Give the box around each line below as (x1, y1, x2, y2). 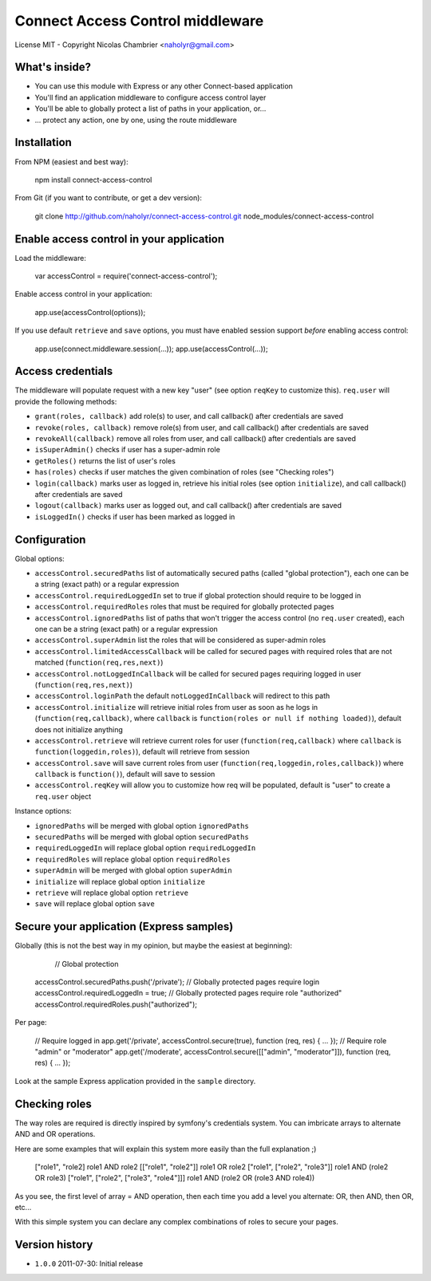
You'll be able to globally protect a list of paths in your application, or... (34, 104, 267, 113)
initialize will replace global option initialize (34, 877, 206, 886)
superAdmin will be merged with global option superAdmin (34, 865, 232, 875)
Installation (14, 136, 72, 149)
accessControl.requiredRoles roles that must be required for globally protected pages (34, 602, 334, 612)
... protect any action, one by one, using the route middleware (34, 115, 237, 124)
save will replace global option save (34, 899, 155, 909)
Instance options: (14, 806, 72, 816)
